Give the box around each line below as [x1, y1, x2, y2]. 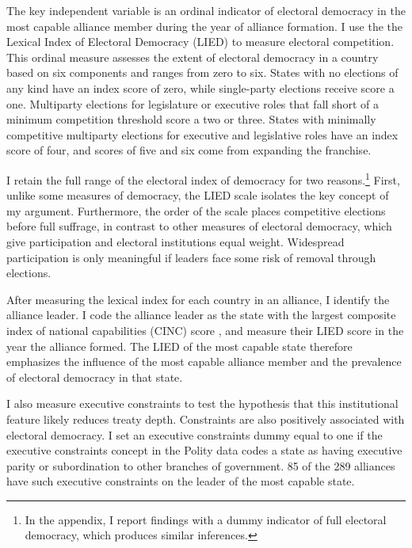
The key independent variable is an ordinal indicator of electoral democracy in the [6, 2, 406, 18]
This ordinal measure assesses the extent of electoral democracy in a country [6, 48, 379, 65]
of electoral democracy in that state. [6, 368, 183, 385]
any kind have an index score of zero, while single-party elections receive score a [6, 79, 395, 96]
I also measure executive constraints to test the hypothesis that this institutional [6, 395, 399, 412]
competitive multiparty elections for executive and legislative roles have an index [6, 126, 399, 143]
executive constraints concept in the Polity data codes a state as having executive [6, 442, 402, 459]
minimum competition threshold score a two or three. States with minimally [6, 111, 376, 127]
